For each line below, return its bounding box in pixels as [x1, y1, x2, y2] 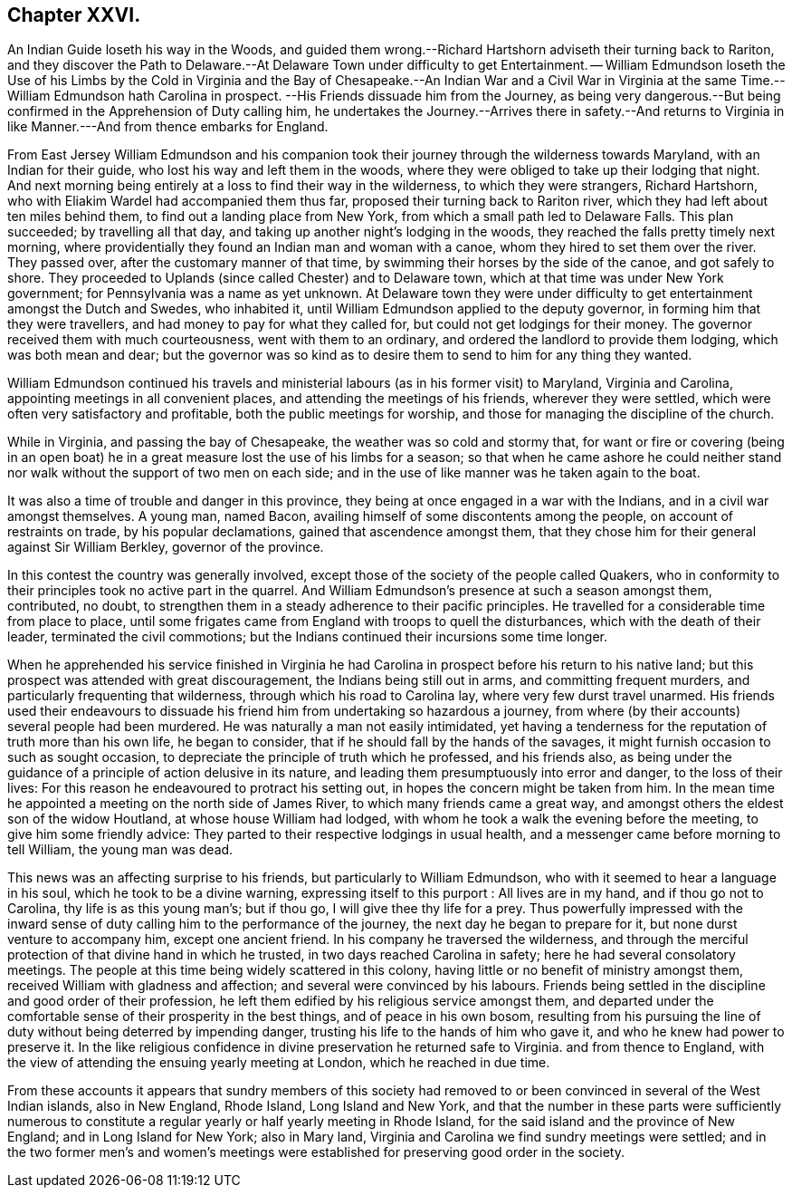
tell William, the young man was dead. [7, 842, 234, 858]
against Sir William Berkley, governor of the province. [7, 539, 324, 555]
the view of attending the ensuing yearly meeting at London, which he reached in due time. [7, 1055, 550, 1071]
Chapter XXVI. [7, 4, 141, 26]
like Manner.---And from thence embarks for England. [7, 119, 329, 135]
